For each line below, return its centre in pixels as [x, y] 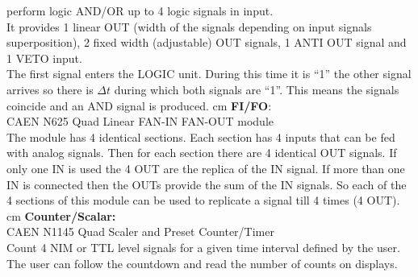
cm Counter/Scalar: [61, 215]
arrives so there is [50, 89]
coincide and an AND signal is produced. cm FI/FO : [139, 105]
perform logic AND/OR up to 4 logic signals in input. [140, 10]
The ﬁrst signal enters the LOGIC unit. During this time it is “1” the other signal [209, 74]
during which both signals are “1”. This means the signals [257, 89]
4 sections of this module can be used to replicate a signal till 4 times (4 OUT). [203, 200]
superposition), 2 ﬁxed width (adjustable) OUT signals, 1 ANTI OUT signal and [207, 42]
